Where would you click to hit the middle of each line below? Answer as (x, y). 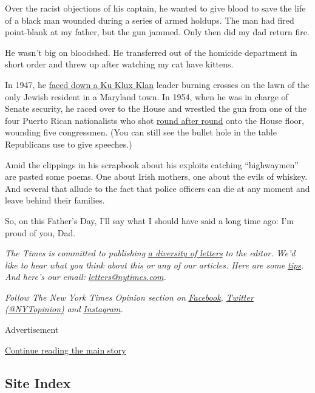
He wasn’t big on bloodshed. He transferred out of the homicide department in (151, 52)
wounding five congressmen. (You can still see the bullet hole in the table (141, 132)
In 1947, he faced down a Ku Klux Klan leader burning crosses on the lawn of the (157, 84)
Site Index (38, 382)
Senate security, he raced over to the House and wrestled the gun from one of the (156, 108)
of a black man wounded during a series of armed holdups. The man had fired (150, 20)
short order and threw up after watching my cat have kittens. (119, 64)
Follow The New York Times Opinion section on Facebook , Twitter (129, 297)
